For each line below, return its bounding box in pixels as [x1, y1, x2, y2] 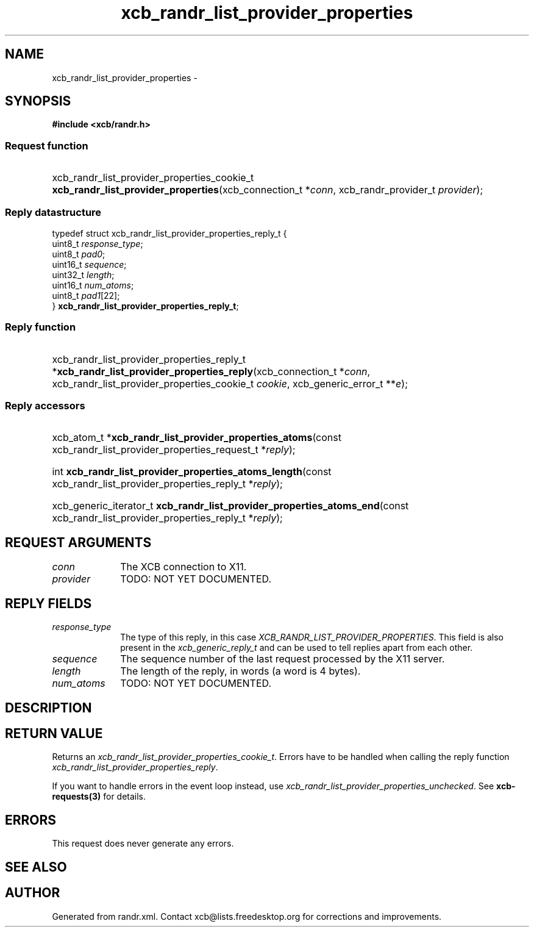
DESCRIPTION [5, 700, 92, 715]
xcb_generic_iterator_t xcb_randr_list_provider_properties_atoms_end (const [52, 500, 409, 512]
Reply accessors [5, 400, 85, 412]
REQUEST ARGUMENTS [5, 534, 152, 550]
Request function [5, 139, 88, 152]
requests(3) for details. [52, 791, 146, 802]
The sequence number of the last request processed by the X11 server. [120, 653, 445, 665]
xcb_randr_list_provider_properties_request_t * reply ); [52, 443, 296, 456]
